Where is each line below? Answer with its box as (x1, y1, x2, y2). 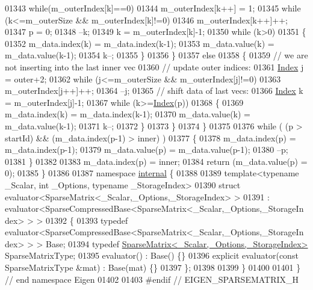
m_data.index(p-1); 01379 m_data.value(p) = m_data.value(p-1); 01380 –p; (5, 143, 288, 156)
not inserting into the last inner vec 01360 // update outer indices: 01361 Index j (5, 60, 304, 73)
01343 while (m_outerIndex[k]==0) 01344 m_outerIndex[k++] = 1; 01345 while (5, 2, 301, 14)
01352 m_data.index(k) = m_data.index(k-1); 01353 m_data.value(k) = (5, 37, 274, 49)
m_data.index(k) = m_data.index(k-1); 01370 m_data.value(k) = (5, 108, 250, 120)
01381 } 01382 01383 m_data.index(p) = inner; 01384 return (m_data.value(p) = (5, 155, 308, 167)
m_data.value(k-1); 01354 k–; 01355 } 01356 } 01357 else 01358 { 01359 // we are (5, 49, 308, 61)
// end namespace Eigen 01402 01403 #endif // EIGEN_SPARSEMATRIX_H (5, 273, 299, 285)
